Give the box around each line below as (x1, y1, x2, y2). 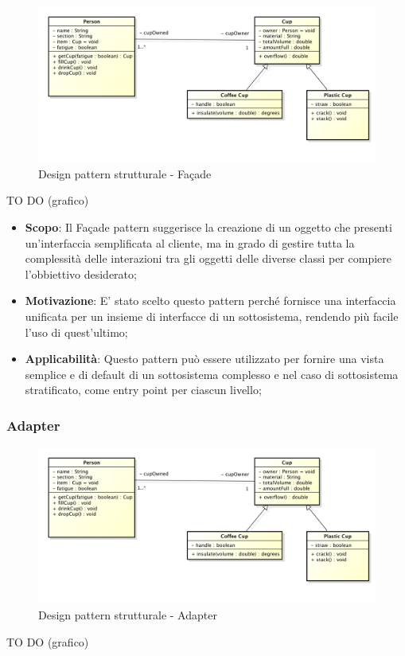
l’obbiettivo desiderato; (25, 265, 137, 282)
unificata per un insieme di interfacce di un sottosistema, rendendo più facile (25, 308, 399, 325)
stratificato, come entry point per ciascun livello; (25, 381, 262, 398)
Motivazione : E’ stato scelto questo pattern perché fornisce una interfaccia (25, 292, 396, 309)
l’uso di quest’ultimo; (25, 323, 128, 340)
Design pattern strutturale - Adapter (38, 607, 217, 623)
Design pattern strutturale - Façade (38, 165, 212, 182)
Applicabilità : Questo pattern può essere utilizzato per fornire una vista (25, 350, 384, 367)
